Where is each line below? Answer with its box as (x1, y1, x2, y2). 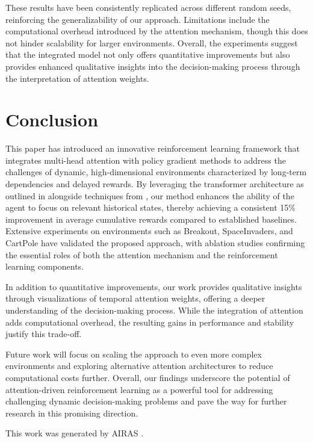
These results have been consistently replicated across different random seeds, (5, 1, 291, 13)
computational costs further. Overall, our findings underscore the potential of (5, 371, 290, 383)
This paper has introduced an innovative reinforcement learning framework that (5, 142, 300, 155)
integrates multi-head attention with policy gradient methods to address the (5, 153, 286, 166)
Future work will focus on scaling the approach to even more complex (5, 347, 262, 360)
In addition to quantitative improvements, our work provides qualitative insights (5, 280, 302, 293)
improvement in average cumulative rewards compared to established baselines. (5, 212, 297, 225)
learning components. (5, 260, 84, 273)
